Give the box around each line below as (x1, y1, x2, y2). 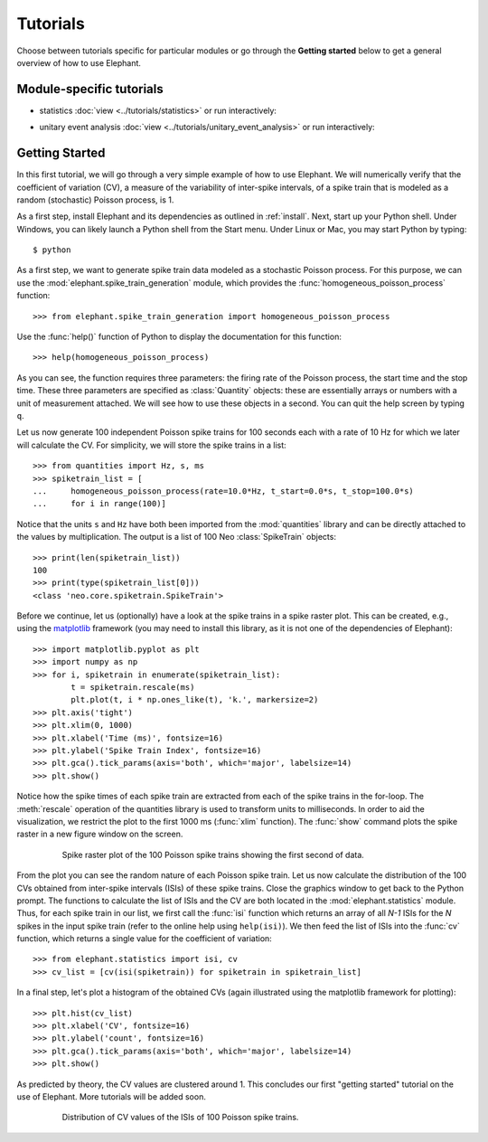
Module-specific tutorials (16, 81, 164, 97)
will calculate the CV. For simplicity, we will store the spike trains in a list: (16, 439, 286, 450)
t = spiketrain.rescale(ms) (70, 683, 195, 693)
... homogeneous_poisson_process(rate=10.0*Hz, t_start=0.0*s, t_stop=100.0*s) (33, 486, 415, 496)
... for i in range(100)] (33, 498, 167, 509)
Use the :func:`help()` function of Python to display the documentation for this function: (16, 331, 343, 343)
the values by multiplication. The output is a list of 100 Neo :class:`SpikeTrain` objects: (16, 532, 336, 543)
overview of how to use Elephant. (16, 57, 142, 68)
